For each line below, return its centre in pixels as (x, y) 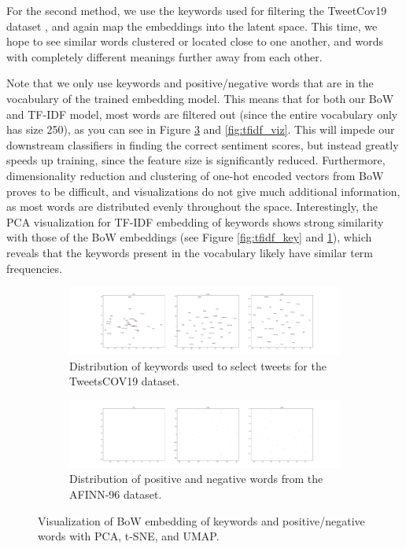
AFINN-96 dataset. (116, 494)
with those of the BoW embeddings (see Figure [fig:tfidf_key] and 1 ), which (189, 237)
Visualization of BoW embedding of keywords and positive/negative (201, 520)
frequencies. (34, 268)
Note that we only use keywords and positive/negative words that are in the (190, 83)
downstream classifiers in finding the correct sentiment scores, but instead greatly (203, 144)
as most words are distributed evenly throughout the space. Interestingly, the (192, 206)
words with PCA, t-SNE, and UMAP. (129, 536)
